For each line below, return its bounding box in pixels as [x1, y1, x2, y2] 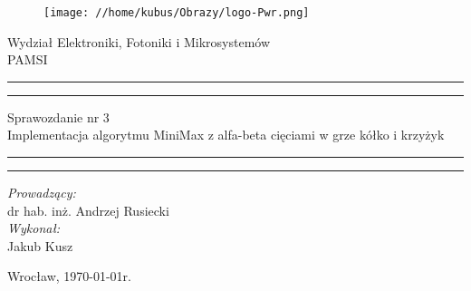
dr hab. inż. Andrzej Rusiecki [7, 200, 169, 219]
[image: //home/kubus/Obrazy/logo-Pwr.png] [43, 6, 310, 19]
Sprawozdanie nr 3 [7, 107, 110, 126]
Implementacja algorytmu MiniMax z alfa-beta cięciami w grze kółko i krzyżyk [7, 125, 445, 144]
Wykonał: [7, 218, 61, 238]
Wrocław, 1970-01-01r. [7, 267, 132, 286]
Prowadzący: [7, 183, 76, 202]
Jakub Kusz [7, 236, 73, 255]
